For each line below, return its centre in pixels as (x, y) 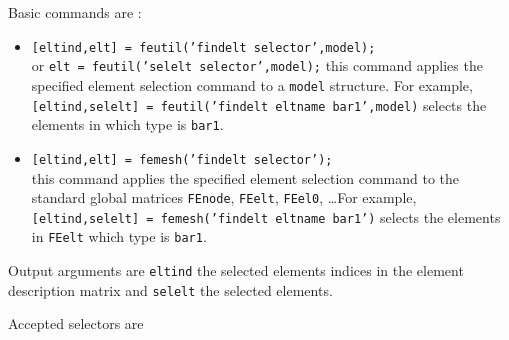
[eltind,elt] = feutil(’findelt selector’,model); (203, 47)
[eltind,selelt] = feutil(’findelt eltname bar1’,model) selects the (259, 104)
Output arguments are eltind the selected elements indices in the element (236, 270)
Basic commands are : (75, 12)
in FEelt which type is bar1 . (119, 236)
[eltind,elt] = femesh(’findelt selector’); (182, 159)
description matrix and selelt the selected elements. (170, 289)
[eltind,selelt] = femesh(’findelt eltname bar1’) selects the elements (266, 216)
